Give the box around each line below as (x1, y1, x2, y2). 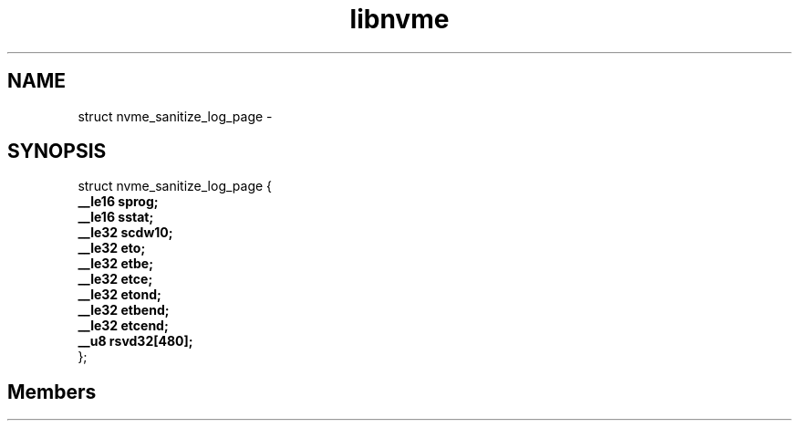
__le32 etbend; (78, 302, 170, 318)
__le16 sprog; (78, 193, 159, 210)
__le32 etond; (78, 287, 161, 303)
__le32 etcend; (78, 318, 169, 334)
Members (7, 380, 97, 403)
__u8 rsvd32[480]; (78, 333, 193, 350)
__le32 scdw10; (78, 224, 173, 241)
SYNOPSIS (7, 140, 107, 163)
